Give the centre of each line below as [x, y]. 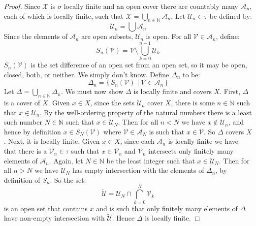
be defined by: [231, 16]
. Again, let [66, 160]
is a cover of [22, 103]
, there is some [193, 103]
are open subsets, [107, 36]
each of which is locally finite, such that [64, 16]
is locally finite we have [203, 141]
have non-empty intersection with [54, 218]
